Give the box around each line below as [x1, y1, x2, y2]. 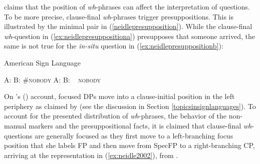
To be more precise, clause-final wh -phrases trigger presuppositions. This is [4, 11, 233, 21]
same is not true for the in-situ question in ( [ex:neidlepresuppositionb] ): [4, 40, 223, 51]
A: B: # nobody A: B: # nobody [4, 74, 101, 84]
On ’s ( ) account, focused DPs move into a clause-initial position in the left [4, 91, 235, 101]
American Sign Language [4, 57, 81, 67]
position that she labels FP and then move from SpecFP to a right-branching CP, [4, 140, 255, 150]
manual [4, 120, 27, 130]
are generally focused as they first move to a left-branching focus [35, 130, 233, 140]
